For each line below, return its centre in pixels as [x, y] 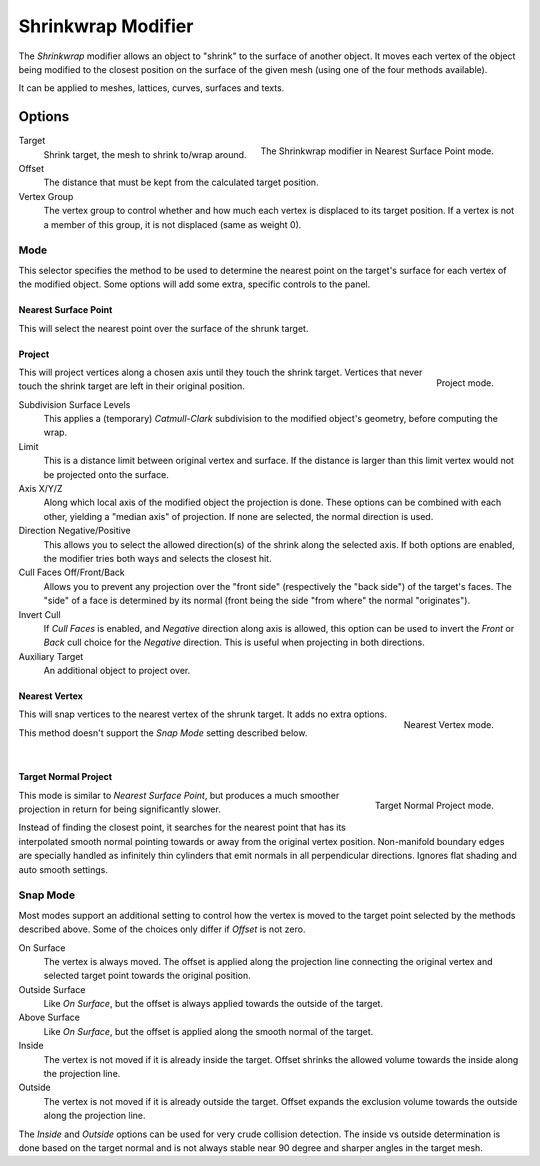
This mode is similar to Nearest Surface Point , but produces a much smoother [179, 795]
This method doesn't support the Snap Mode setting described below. [163, 732]
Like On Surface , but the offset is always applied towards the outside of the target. [213, 1004]
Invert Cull [39, 614]
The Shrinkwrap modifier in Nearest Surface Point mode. [377, 151]
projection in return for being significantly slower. [120, 809]
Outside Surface [52, 989]
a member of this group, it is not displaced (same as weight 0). [172, 224]
